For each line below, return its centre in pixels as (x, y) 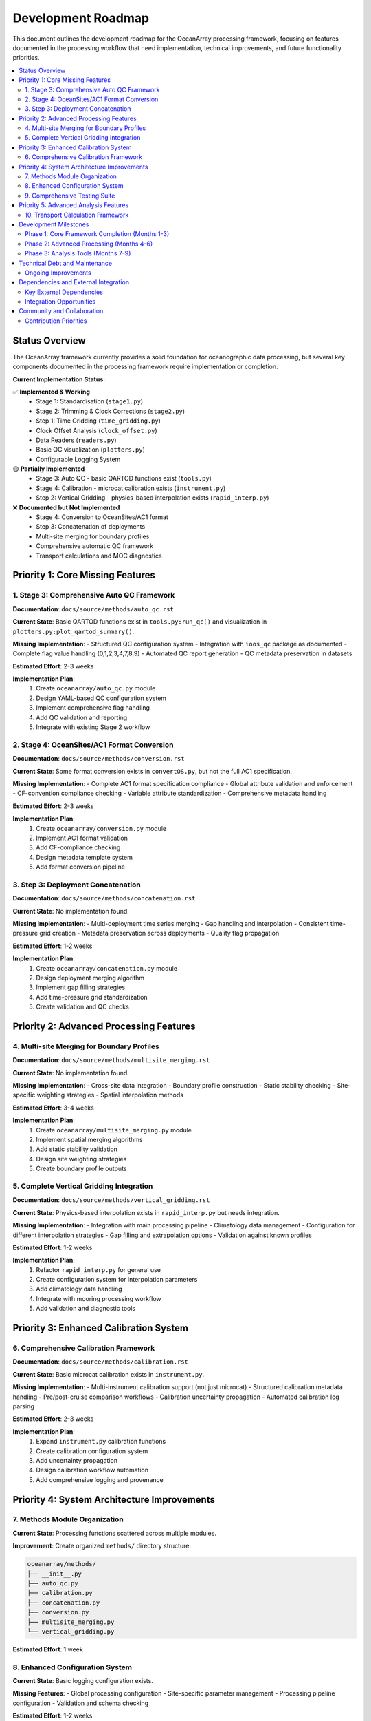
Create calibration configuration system (92, 1451)
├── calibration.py (60, 1593)
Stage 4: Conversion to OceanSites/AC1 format (102, 517)
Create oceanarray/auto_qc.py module (96, 688)
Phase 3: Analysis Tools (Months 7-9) (78, 253)
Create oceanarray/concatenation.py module (107, 968)
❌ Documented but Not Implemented (66, 507)
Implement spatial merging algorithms (90, 1140)
